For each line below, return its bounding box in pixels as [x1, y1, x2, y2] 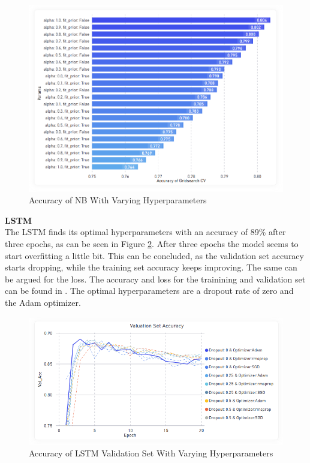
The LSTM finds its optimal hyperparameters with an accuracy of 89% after [5, 226, 286, 238]
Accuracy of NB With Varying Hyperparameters [29, 194, 207, 206]
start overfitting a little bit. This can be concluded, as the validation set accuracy [5, 249, 304, 261]
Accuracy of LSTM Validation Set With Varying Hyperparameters [29, 446, 273, 459]
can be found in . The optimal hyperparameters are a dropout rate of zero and [5, 284, 294, 297]
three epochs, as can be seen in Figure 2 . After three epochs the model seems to [5, 237, 299, 249]
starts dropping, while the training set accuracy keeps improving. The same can [5, 261, 297, 273]
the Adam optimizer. [5, 296, 81, 308]
